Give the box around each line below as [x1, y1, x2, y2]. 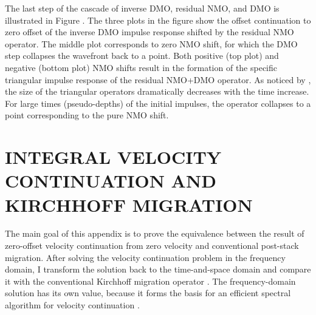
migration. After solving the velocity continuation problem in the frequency [5, 251, 286, 263]
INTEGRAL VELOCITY [5, 144, 222, 169]
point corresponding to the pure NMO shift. [5, 109, 169, 121]
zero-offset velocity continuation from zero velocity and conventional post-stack [5, 239, 299, 252]
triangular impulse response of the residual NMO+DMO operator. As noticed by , [5, 73, 311, 86]
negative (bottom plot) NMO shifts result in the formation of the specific [5, 61, 278, 73]
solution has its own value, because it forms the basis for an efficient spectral [5, 286, 291, 299]
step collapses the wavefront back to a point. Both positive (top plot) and [5, 49, 279, 62]
